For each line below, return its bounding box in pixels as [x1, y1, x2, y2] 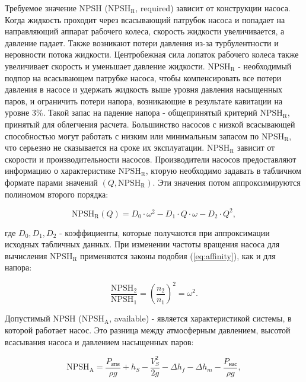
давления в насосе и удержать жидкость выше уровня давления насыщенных [5, 83, 282, 95]
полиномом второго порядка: [5, 187, 109, 200]
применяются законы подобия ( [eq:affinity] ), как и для [80, 249, 276, 262]
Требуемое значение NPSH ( [5, 2, 108, 14]
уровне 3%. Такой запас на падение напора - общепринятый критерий [5, 106, 257, 119]
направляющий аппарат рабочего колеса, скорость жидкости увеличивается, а [5, 25, 285, 37]
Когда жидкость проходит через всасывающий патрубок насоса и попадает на [5, 13, 285, 26]
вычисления [5, 249, 47, 262]
